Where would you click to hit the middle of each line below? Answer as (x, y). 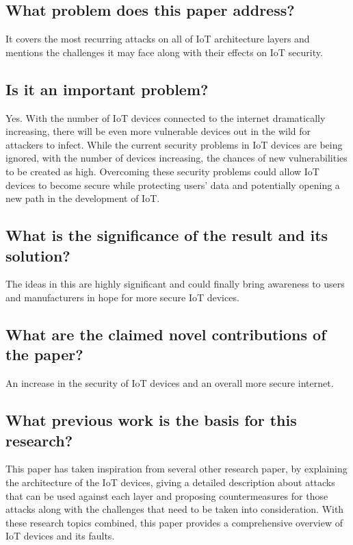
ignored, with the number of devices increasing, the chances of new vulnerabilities (176, 158)
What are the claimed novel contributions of (166, 334)
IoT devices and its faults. (60, 536)
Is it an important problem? (107, 89)
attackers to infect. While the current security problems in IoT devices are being (174, 144)
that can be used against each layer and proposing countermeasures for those (167, 495)
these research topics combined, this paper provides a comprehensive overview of (174, 522)
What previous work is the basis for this (151, 420)
